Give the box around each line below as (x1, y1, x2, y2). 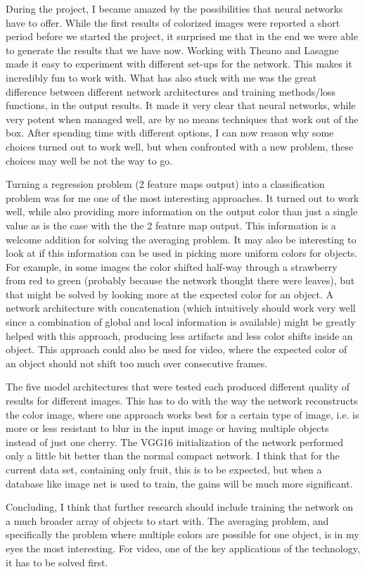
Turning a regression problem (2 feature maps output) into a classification (6, 177, 325, 191)
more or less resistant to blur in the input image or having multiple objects (6, 421, 329, 436)
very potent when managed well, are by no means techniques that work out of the (6, 111, 359, 126)
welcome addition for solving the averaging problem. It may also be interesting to (6, 231, 357, 246)
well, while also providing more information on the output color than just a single (6, 204, 358, 219)
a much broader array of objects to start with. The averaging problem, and (6, 513, 329, 528)
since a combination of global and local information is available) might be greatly (6, 314, 356, 329)
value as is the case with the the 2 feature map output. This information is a (6, 217, 336, 232)
